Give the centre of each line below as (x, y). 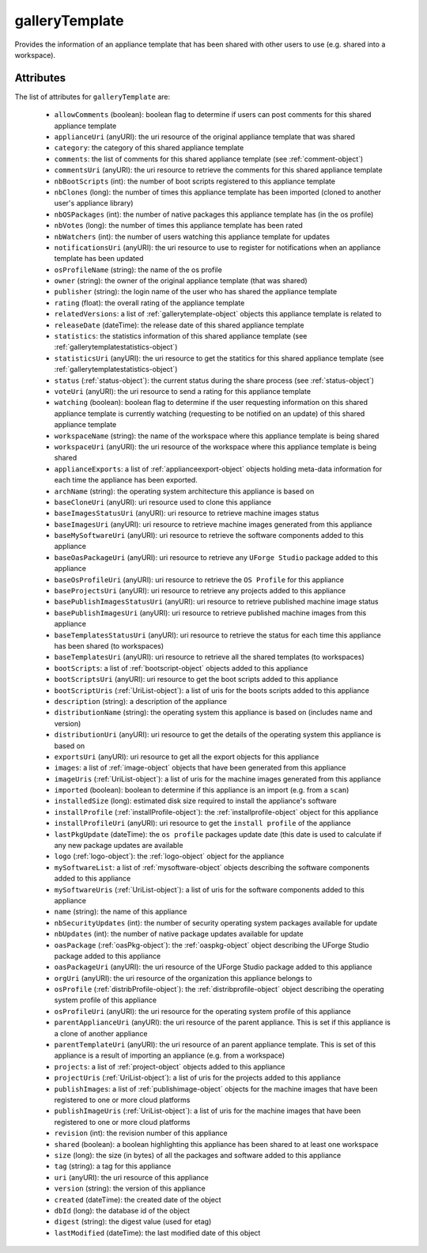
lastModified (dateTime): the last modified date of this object (157, 1232)
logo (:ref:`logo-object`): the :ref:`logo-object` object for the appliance (169, 856)
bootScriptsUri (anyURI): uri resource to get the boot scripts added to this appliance (196, 679)
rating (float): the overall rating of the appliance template (149, 303)
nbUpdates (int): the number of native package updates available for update (179, 934)
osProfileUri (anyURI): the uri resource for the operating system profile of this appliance (202, 1011)
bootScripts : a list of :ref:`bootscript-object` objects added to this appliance (181, 668)
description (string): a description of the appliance (140, 701)
